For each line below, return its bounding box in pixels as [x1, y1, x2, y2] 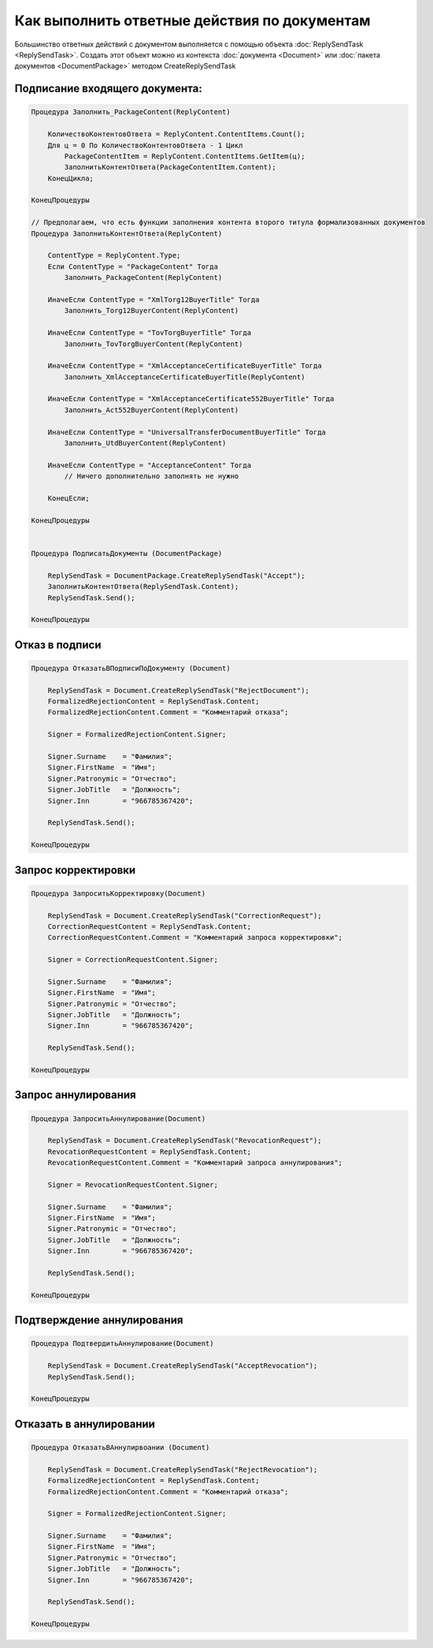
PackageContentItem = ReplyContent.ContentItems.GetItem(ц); [64, 151, 305, 161]
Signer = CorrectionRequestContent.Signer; [47, 955, 218, 964]
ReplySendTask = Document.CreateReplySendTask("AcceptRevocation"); [47, 1361, 318, 1370]
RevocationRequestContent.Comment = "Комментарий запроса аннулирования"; [47, 1158, 342, 1167]
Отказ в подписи [14, 638, 102, 651]
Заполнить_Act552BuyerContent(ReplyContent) [64, 405, 239, 414]
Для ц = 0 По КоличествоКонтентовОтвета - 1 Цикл [47, 140, 243, 150]
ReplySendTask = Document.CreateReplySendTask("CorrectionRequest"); [47, 911, 322, 920]
